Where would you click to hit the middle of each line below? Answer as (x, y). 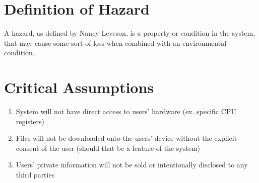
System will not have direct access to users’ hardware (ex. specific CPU (126, 111)
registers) (30, 121)
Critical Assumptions (79, 87)
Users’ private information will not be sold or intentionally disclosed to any (132, 165)
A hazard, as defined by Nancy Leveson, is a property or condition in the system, (130, 33)
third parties (35, 174)
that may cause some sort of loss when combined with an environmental (115, 42)
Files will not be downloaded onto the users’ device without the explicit (126, 138)
